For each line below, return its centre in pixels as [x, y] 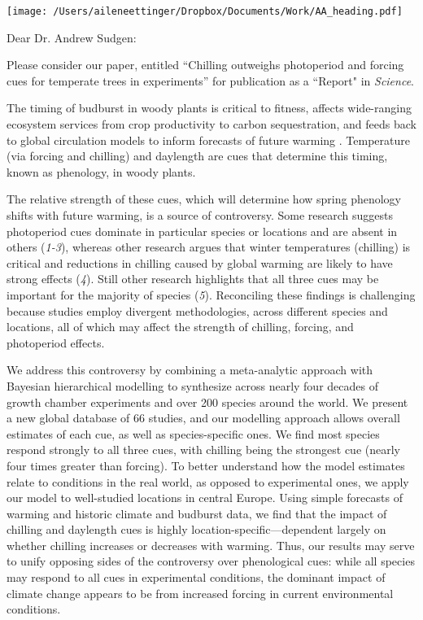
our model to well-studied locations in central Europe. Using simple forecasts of [205, 498]
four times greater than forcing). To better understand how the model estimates [206, 465]
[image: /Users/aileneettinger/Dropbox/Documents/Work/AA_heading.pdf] [205, 11]
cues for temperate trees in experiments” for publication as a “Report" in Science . [211, 80]
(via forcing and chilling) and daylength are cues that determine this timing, [197, 156]
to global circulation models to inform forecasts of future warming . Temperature [208, 140]
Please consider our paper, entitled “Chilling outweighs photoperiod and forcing [205, 65]
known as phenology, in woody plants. [101, 171]
